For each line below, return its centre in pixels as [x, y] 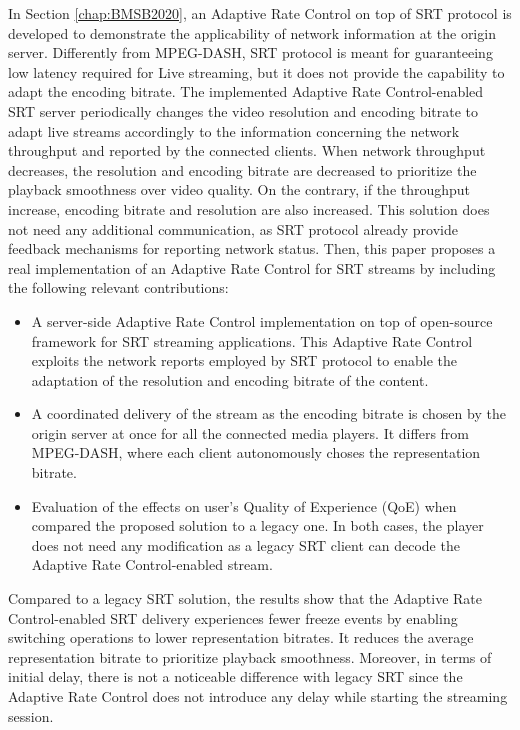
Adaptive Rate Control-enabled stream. [152, 564]
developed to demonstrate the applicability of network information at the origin [252, 32]
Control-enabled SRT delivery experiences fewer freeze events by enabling [233, 617]
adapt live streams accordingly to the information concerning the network [234, 130]
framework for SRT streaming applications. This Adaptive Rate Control [252, 340]
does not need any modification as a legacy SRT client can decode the [245, 544]
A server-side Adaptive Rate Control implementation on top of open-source [262, 320]
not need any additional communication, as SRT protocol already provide [233, 228]
